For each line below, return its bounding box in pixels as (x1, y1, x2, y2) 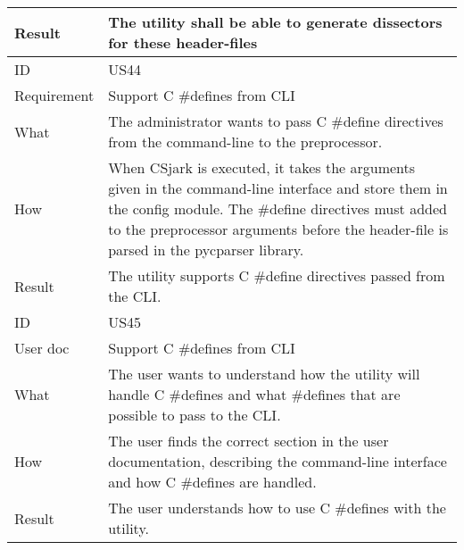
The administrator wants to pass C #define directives (108, 111, 443, 131)
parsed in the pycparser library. (108, 239, 304, 260)
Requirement (14, 85, 95, 105)
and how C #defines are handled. (108, 471, 317, 492)
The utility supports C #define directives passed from (108, 265, 445, 286)
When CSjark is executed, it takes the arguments (108, 157, 416, 178)
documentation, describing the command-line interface (108, 451, 447, 471)
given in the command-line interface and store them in (108, 178, 448, 198)
